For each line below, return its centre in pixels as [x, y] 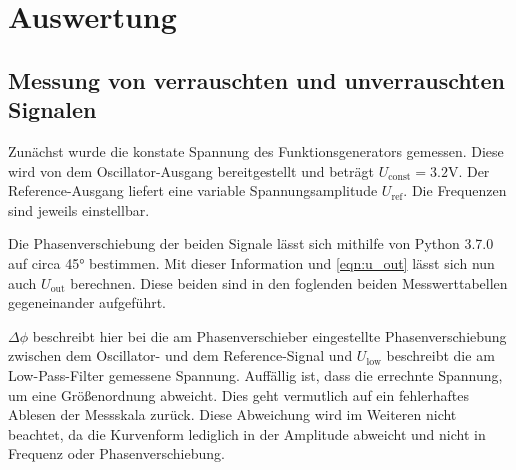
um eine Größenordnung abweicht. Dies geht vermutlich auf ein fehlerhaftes [239, 394]
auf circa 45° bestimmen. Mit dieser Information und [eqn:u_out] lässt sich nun [251, 262]
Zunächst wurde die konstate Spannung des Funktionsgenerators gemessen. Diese [256, 150]
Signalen [52, 109]
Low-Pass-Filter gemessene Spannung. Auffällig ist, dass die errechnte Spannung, [255, 374]
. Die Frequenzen [455, 190]
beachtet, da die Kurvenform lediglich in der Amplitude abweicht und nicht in [247, 433]
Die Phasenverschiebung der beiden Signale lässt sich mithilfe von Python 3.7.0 [251, 243]
